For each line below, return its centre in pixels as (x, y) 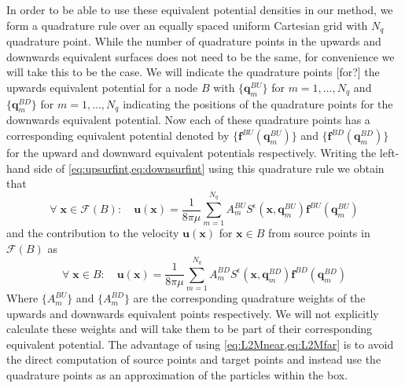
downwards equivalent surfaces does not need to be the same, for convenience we (201, 56)
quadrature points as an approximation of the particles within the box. (177, 375)
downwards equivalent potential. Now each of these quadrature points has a (188, 120)
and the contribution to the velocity (93, 233)
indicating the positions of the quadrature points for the (258, 103)
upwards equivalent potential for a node (102, 87)
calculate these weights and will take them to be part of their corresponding (190, 329)
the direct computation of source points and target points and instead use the (194, 359)
